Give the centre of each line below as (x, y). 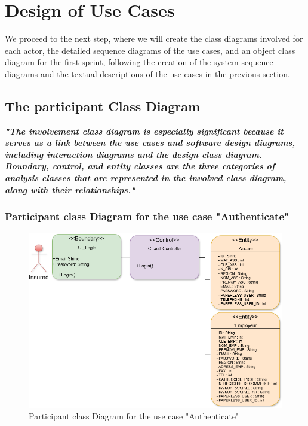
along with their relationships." (70, 189)
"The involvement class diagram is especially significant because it (144, 131)
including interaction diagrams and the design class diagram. (133, 154)
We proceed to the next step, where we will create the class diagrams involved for (154, 39)
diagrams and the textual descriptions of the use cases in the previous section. (147, 73)
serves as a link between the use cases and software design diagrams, (150, 143)
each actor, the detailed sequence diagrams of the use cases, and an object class (150, 50)
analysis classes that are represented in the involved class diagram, (146, 178)
